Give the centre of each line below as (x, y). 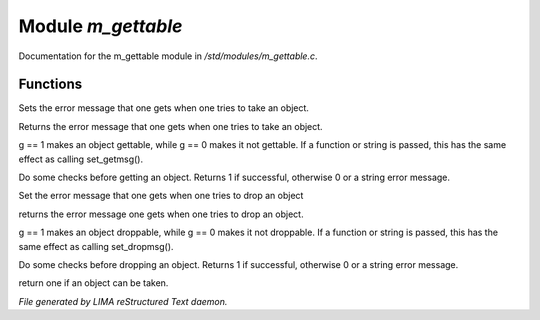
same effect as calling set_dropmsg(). (96, 246)
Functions (50, 84)
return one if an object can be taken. (93, 283)
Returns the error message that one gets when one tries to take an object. (171, 126)
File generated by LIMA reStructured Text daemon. (123, 301)
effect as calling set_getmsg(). (81, 159)
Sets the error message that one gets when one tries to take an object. (164, 108)
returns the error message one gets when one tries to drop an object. (161, 214)
